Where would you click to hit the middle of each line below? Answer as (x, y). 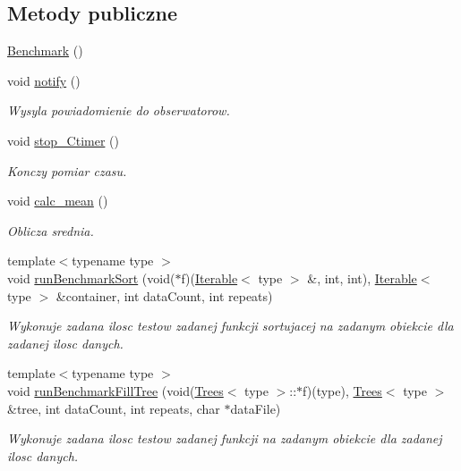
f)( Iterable (209, 278)
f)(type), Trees (342, 390)
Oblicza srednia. (51, 230)
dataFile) (256, 408)
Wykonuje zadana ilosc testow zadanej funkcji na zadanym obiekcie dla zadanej (225, 438)
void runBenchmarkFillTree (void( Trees (115, 390)
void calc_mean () (58, 201)
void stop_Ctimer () (63, 140)
